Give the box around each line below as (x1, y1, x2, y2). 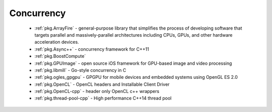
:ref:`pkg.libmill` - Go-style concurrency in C (34, 67, 126, 73)
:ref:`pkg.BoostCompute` (34, 53, 86, 59)
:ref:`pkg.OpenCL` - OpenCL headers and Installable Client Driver (34, 81, 170, 87)
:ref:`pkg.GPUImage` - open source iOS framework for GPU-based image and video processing (34, 60, 232, 66)
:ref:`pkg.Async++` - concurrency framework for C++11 (34, 46, 150, 52)
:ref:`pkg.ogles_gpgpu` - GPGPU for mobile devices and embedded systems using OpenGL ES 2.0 (34, 74, 238, 80)
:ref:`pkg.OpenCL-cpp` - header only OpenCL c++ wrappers (34, 88, 160, 94)
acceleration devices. (34, 39, 79, 45)
